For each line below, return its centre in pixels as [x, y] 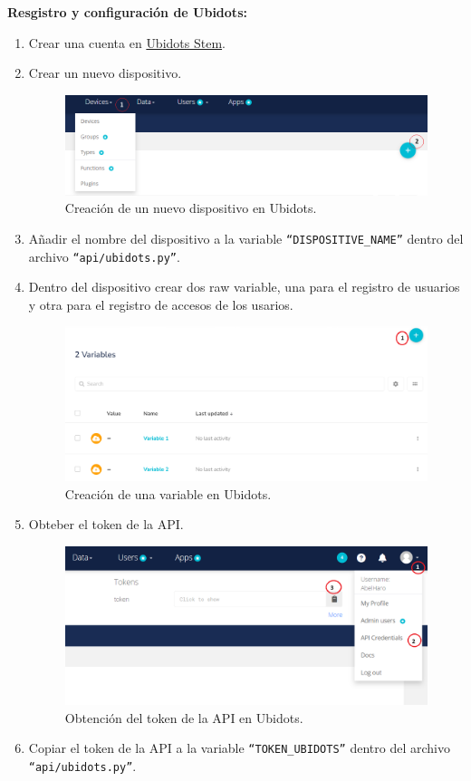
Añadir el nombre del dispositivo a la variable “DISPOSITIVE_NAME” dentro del [246, 238]
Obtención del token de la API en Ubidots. [184, 717]
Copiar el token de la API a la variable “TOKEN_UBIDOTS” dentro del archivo [239, 748]
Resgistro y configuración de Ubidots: [127, 12]
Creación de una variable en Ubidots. [168, 493]
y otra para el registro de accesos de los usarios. [161, 304]
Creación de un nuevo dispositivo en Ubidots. [191, 208]
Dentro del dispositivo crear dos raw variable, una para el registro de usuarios [244, 287]
